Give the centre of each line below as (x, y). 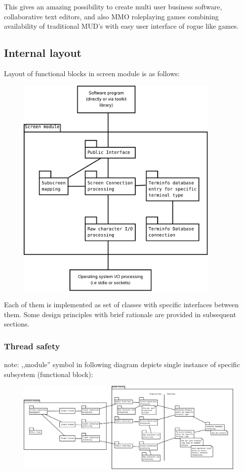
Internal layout (43, 53)
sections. (17, 324)
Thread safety (32, 346)
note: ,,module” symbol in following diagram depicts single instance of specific (122, 364)
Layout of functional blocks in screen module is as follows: (92, 73)
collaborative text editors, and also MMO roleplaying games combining (111, 16)
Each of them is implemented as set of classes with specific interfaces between (122, 305)
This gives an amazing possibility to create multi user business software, (113, 6)
